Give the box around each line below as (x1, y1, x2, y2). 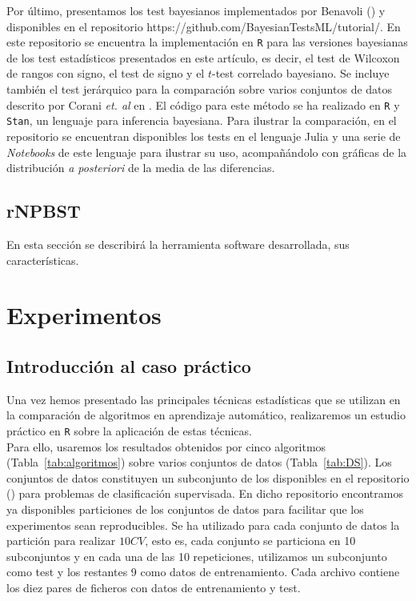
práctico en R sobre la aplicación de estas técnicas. (6, 422, 252, 439)
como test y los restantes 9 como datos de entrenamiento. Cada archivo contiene (6, 563, 400, 580)
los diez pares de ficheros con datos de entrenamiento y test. (6, 579, 301, 595)
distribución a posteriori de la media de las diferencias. (6, 159, 275, 176)
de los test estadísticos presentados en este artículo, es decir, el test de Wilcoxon (6, 49, 400, 66)
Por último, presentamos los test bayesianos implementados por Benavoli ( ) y (6, 2, 386, 18)
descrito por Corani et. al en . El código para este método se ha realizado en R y (6, 96, 400, 113)
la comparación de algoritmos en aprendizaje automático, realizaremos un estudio (6, 407, 406, 423)
